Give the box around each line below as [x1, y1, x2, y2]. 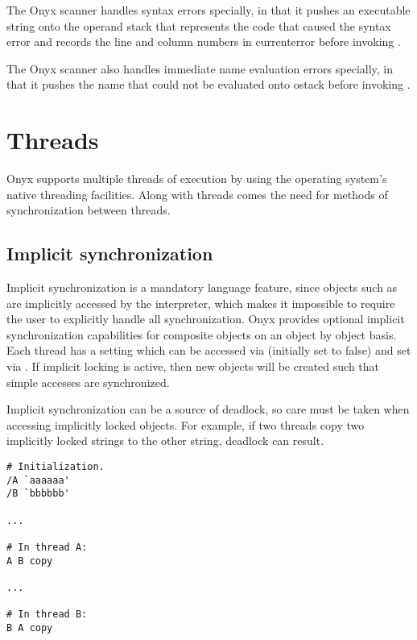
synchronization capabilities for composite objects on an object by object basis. [6, 326, 397, 343]
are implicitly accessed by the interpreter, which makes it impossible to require [6, 294, 395, 311]
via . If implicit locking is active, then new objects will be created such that [6, 358, 380, 375]
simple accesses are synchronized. [6, 373, 170, 390]
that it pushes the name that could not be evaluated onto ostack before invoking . [6, 76, 411, 93]
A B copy [6, 555, 53, 567]
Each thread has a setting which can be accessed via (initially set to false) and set [6, 342, 411, 359]
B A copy [6, 621, 53, 634]
